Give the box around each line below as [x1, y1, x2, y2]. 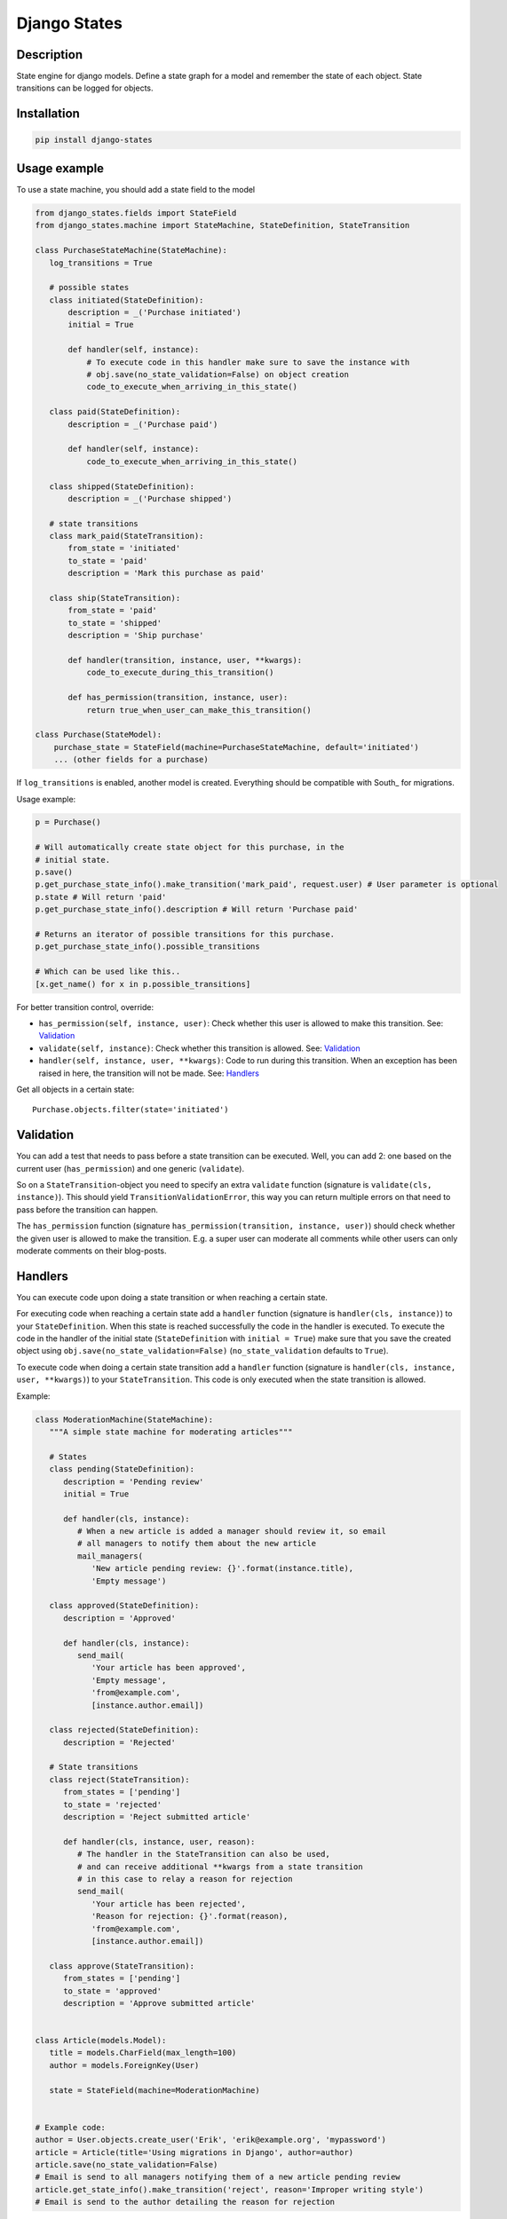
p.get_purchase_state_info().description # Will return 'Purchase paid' [35, 904, 359, 914]
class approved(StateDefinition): [49, 1600, 200, 1611]
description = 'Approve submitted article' [63, 1998, 256, 2008]
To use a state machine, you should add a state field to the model [16, 184, 256, 194]
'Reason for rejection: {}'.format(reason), [91, 1911, 289, 1922]
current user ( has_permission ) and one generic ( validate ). [16, 1163, 244, 1173]
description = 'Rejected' [63, 1737, 177, 1748]
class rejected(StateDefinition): [49, 1725, 200, 1735]
